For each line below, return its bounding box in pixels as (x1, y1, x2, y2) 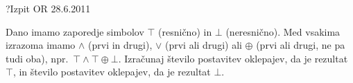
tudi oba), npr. (6, 51, 69, 65)
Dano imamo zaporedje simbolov (6, 24, 144, 38)
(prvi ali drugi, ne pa (256, 38, 345, 52)
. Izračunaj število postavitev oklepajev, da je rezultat (118, 51, 348, 65)
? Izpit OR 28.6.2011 (6, 1, 91, 15)
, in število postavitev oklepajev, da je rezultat (12, 64, 211, 79)
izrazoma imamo (6, 38, 76, 52)
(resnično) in (158, 24, 212, 38)
